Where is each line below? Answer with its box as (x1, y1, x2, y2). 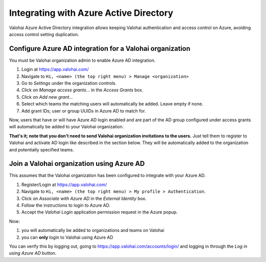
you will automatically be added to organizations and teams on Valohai (21, 227, 165, 233)
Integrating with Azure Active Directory (9, 7, 173, 18)
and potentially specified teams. (9, 147, 74, 152)
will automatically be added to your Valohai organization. (9, 124, 124, 130)
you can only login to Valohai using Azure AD (21, 234, 113, 240)
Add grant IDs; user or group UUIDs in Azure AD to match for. (21, 108, 146, 113)
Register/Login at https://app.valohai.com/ (21, 182, 107, 187)
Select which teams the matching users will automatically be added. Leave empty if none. (21, 101, 203, 107)
